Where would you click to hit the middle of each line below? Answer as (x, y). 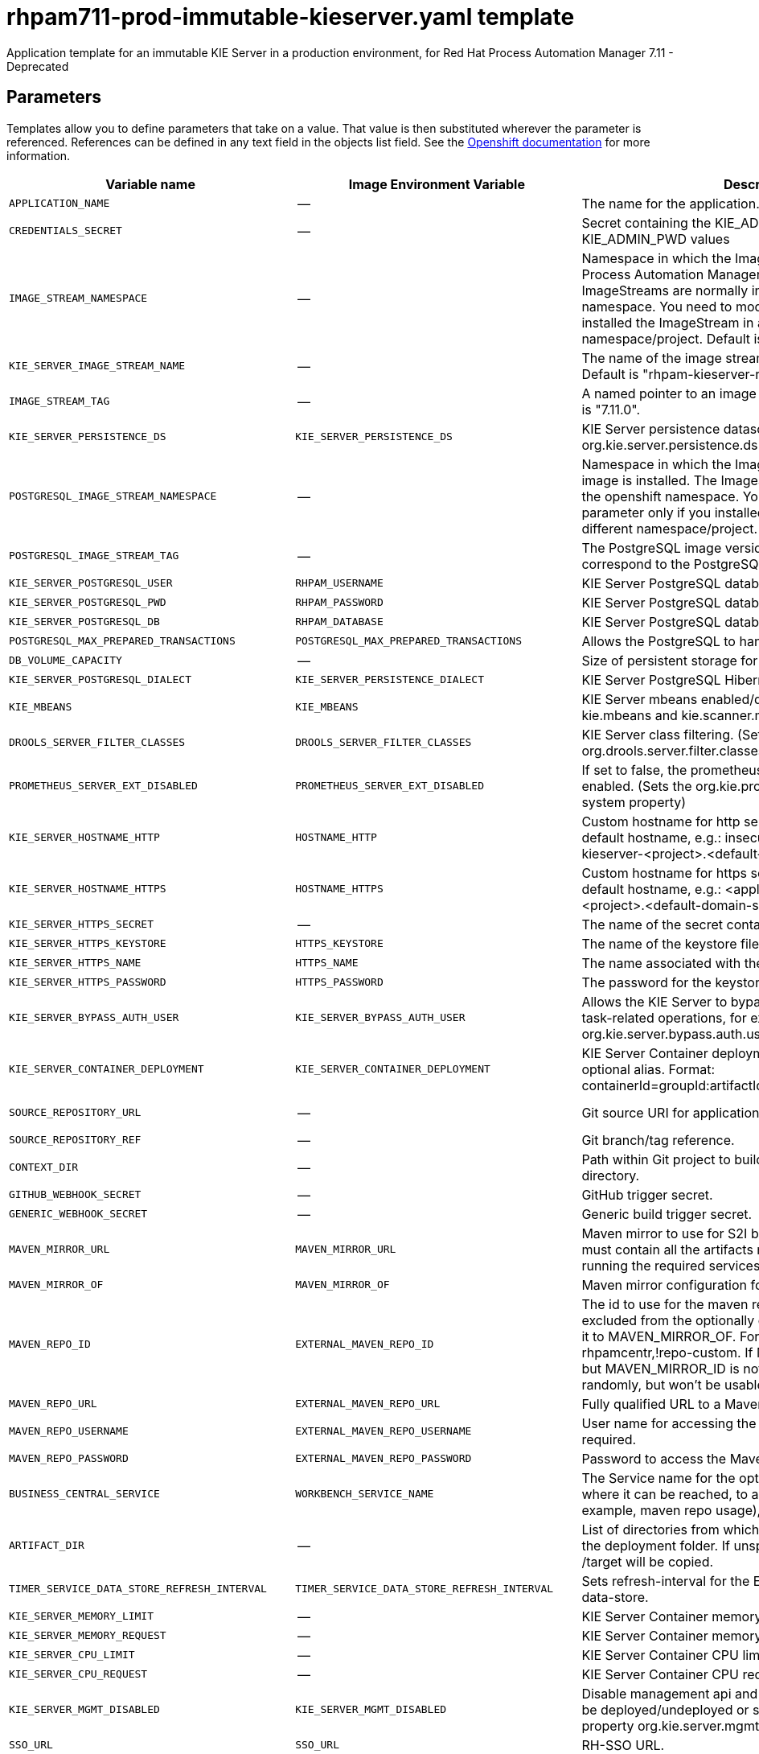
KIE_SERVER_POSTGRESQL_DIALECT (100, 680)
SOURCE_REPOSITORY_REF (75, 1140)
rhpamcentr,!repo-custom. (661, 1352)
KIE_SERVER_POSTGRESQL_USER (91, 583)
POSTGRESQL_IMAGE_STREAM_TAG (94, 556)
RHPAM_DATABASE (339, 622)
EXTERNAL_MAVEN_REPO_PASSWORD (384, 1459)
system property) (634, 802)
